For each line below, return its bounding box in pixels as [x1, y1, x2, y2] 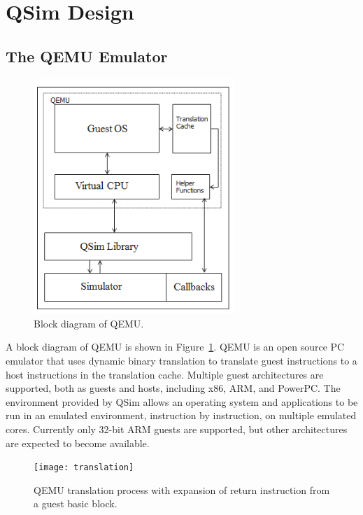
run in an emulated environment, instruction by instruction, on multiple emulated [6, 408, 357, 423]
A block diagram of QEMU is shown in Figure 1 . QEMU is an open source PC [6, 339, 345, 354]
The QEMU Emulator [6, 45, 168, 66]
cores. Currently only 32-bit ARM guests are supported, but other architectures [6, 422, 348, 437]
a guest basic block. [34, 496, 118, 511]
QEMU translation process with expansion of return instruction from [34, 482, 330, 497]
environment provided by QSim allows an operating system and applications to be [6, 394, 358, 409]
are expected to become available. [6, 435, 150, 450]
